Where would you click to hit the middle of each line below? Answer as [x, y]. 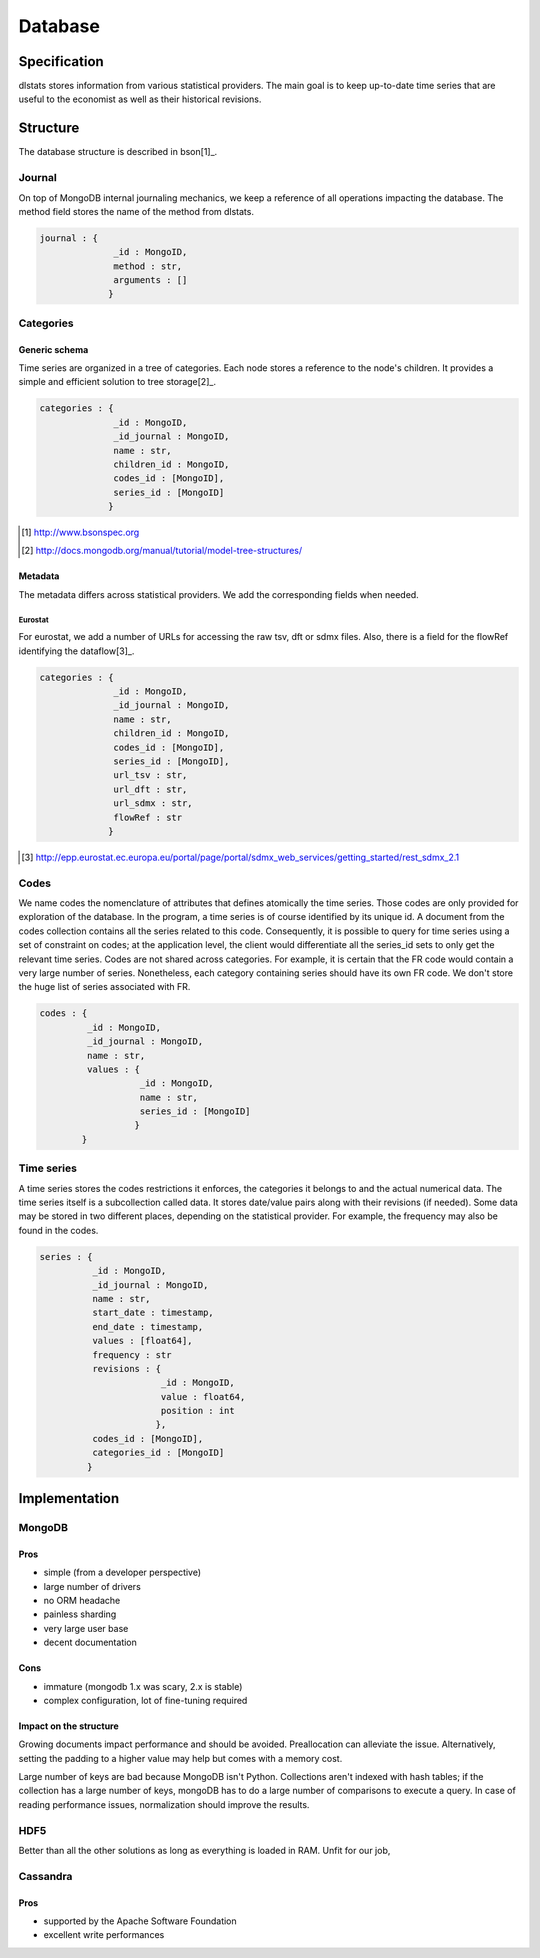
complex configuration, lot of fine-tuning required [145, 1700]
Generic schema [53, 349]
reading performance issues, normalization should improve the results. [164, 1804]
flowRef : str [148, 817]
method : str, [148, 266]
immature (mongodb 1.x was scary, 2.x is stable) [143, 1686]
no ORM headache [82, 1600]
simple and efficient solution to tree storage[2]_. [117, 382]
